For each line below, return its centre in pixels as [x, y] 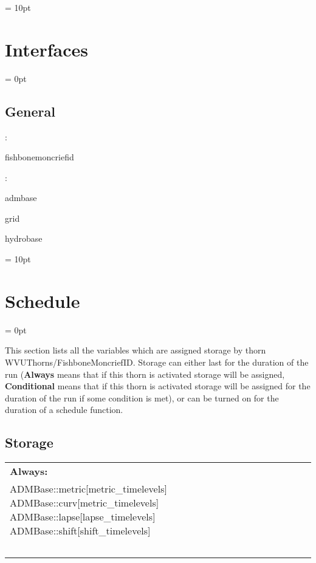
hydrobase [24, 238]
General [30, 111]
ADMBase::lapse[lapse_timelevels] [83, 517]
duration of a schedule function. [64, 410]
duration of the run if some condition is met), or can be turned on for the [142, 398]
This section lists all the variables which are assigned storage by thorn [136, 350]
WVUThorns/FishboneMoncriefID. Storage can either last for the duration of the [157, 362]
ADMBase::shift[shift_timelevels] [80, 531]
